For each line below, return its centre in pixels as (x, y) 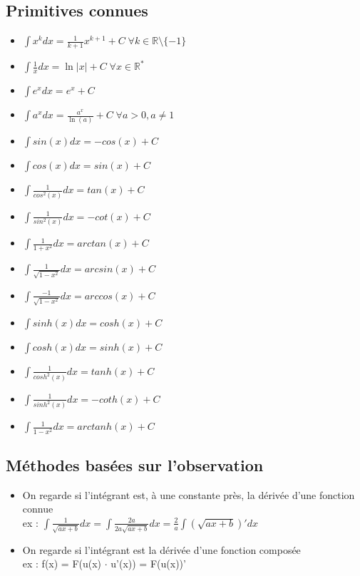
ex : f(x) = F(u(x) (62, 564)
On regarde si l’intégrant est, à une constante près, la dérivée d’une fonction (189, 494)
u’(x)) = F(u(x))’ (148, 564)
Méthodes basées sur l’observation (135, 464)
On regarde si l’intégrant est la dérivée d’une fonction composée (161, 549)
